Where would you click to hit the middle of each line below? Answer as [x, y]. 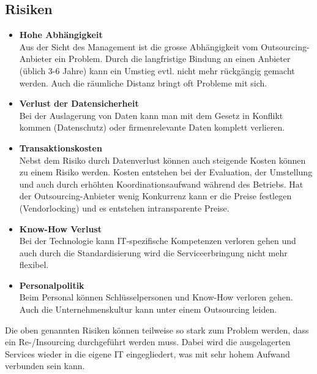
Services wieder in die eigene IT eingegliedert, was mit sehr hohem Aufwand [147, 353]
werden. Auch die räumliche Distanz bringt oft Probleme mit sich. [143, 82]
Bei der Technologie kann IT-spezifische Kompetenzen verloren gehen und [158, 241]
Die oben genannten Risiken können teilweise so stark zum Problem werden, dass [157, 330]
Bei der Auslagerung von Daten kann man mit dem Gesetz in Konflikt [151, 115]
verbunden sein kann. [45, 366]
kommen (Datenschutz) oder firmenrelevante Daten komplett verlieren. [152, 127]
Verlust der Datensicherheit [79, 103]
